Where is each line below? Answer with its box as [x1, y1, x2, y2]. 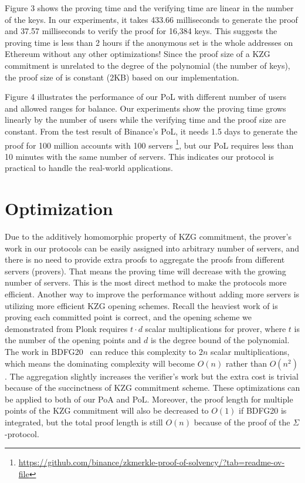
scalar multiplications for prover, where [145, 322, 286, 334]
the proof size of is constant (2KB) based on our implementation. [5, 71, 239, 83]
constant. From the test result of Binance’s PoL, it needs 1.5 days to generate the [5, 125, 298, 137]
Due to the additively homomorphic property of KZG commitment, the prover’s [5, 230, 292, 243]
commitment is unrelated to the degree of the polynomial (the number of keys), [5, 59, 290, 71]
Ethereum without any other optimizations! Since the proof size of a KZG [5, 48, 270, 60]
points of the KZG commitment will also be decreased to [5, 404, 209, 417]
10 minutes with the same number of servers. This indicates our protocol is [5, 150, 274, 162]
